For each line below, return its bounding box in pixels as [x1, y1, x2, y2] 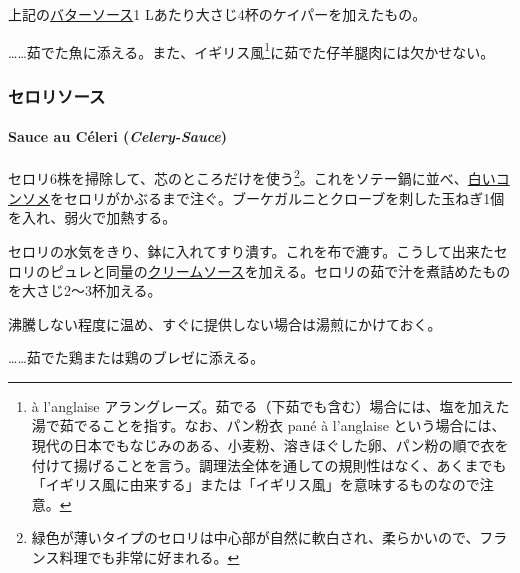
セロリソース [8, 83, 106, 108]
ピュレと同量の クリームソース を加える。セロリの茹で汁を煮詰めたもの [49, 260, 511, 281]
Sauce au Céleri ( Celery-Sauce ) [8, 126, 228, 147]
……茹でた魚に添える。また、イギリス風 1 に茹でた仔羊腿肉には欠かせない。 [8, 38, 495, 62]
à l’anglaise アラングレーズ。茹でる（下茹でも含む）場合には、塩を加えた [31, 395, 510, 416]
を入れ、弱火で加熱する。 [8, 207, 177, 228]
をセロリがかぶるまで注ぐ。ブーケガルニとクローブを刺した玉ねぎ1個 [50, 187, 505, 208]
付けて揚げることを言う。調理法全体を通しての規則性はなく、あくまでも [31, 454, 507, 475]
